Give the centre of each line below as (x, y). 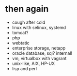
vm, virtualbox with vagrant (39, 58)
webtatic (21, 43)
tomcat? (20, 32)
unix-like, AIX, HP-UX (33, 63)
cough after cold (29, 22)
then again (27, 9)
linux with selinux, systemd (39, 27)
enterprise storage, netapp (39, 48)
